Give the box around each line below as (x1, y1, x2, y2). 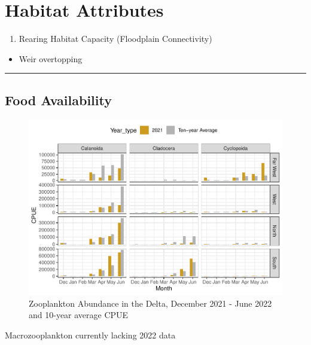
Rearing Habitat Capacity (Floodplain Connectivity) (19, 32, 212, 45)
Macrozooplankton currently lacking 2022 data (5, 328, 176, 341)
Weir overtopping (19, 52, 83, 65)
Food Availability (5, 90, 112, 109)
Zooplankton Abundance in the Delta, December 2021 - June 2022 (29, 297, 272, 309)
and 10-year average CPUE (29, 309, 129, 321)
